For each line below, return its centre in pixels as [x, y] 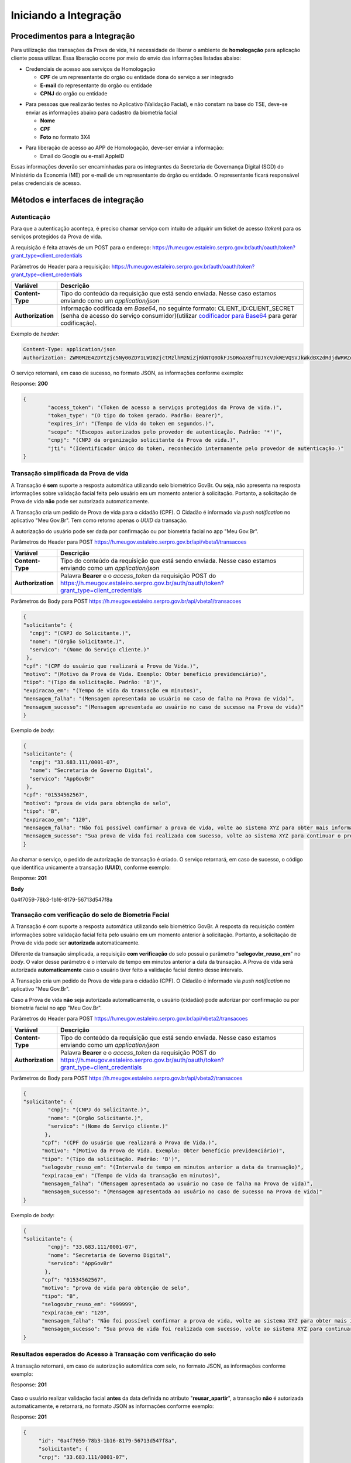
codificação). [78, 323]
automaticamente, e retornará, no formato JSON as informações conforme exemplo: [112, 1406]
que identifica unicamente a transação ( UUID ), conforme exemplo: [91, 868]
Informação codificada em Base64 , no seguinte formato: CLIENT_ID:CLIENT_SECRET [178, 308]
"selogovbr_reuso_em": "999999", [90, 1304]
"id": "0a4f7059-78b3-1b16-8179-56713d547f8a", [108, 1440]
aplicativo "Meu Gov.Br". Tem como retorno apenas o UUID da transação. [99, 520]
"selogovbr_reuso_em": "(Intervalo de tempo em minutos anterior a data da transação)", [173, 1167]
